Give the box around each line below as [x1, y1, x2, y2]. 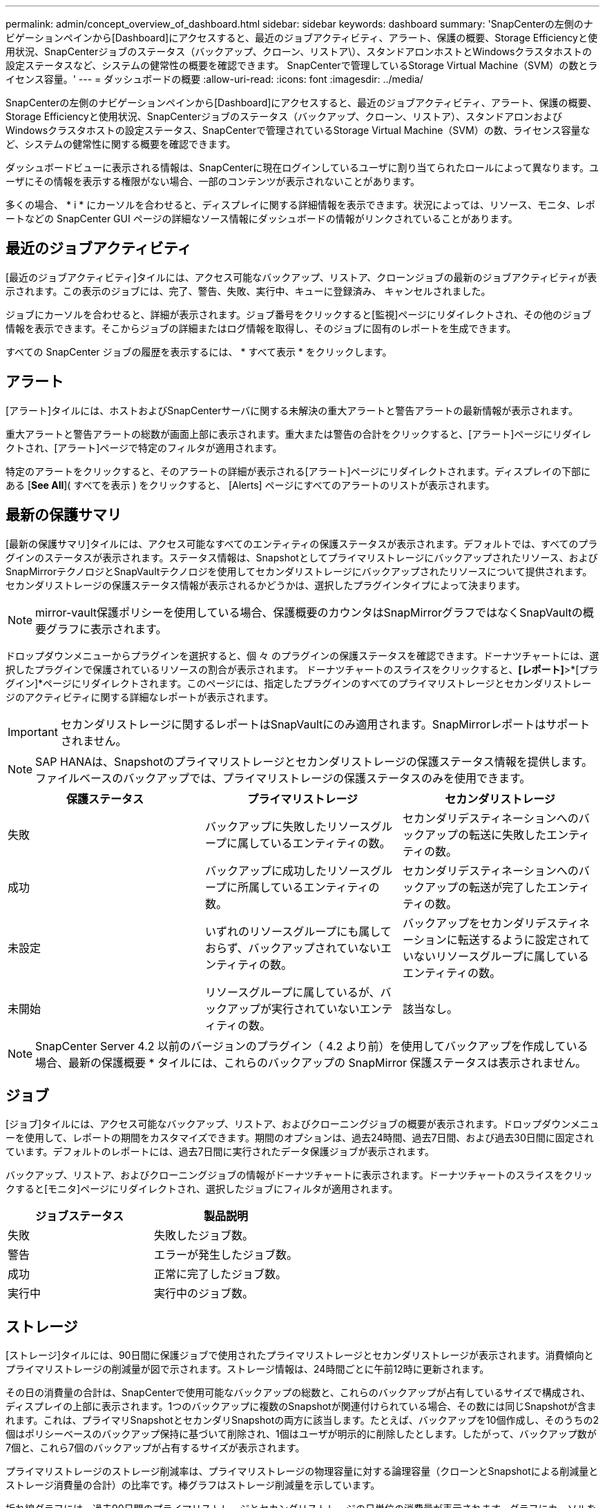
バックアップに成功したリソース [204, 863, 371, 878]
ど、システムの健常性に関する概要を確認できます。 [6, 138, 236, 150]
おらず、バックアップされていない [204, 940, 381, 955]
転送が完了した [468, 880, 546, 894]
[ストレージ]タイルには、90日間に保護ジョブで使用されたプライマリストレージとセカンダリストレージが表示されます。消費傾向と [6, 1349, 594, 1362]
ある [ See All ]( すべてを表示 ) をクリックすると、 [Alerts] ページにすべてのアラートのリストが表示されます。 [6, 478, 495, 491]
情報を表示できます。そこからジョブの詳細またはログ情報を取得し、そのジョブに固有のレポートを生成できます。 [6, 322, 517, 334]
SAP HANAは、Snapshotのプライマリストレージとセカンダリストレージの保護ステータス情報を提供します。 [35, 754, 593, 768]
